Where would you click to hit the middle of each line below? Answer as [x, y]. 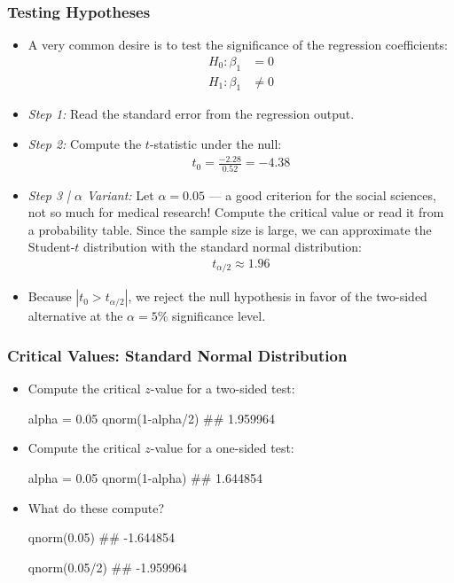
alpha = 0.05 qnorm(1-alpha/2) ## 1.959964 [151, 418]
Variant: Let [120, 194]
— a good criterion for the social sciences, [322, 194]
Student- [51, 247]
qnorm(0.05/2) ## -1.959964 [108, 567]
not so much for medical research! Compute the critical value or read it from [236, 212]
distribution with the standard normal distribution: [223, 247]
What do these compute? [96, 507]
